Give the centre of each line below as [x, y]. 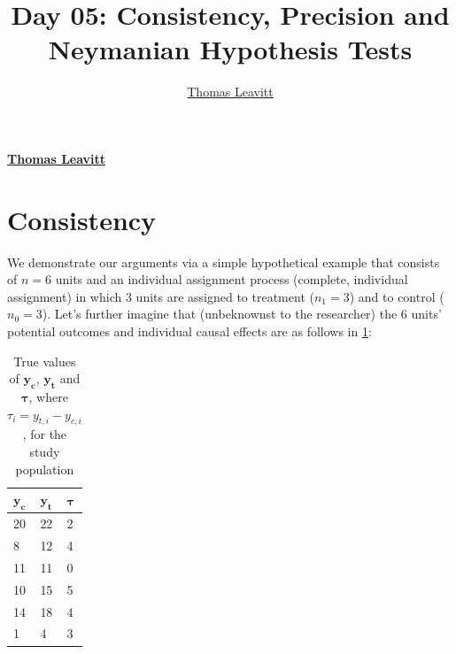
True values [45, 361]
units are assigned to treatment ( [225, 296]
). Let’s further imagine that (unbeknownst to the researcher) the [220, 314]
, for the [45, 434]
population [45, 469]
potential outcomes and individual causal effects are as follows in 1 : [189, 331]
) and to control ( [397, 296]
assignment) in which [65, 296]
